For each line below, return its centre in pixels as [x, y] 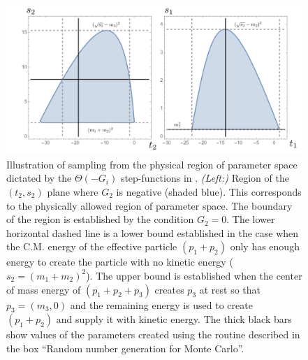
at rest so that [230, 289]
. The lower [251, 219]
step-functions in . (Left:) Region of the [205, 178]
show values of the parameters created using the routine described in [153, 334]
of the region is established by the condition [100, 219]
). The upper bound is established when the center [194, 275]
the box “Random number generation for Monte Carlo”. [125, 348]
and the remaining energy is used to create [161, 304]
